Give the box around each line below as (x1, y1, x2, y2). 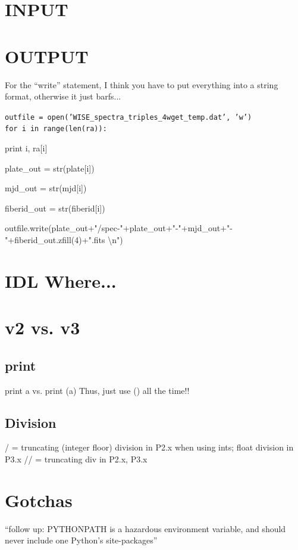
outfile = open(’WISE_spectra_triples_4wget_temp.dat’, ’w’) (5, 113, 252, 122)
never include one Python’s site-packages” (5, 534, 158, 546)
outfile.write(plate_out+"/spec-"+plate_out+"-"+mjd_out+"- (5, 222, 233, 234)
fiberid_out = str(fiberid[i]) (5, 201, 105, 214)
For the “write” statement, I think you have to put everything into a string (5, 78, 278, 91)
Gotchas (5, 487, 73, 512)
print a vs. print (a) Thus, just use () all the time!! (5, 384, 190, 396)
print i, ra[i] (5, 142, 48, 154)
